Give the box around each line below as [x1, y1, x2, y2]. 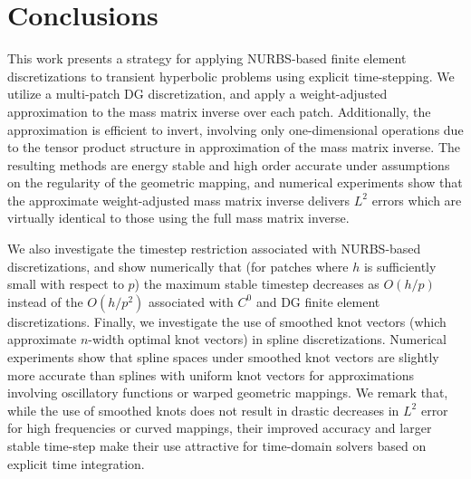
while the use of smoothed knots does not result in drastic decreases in [7, 400, 399, 419]
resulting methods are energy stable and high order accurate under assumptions [7, 155, 450, 174]
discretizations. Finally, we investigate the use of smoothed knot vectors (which [7, 311, 447, 331]
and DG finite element [255, 292, 380, 311]
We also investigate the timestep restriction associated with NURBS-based [7, 239, 421, 258]
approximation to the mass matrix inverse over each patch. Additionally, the [7, 101, 431, 120]
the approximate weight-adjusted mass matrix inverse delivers [7, 190, 351, 209]
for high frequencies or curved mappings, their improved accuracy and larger [7, 418, 432, 437]
